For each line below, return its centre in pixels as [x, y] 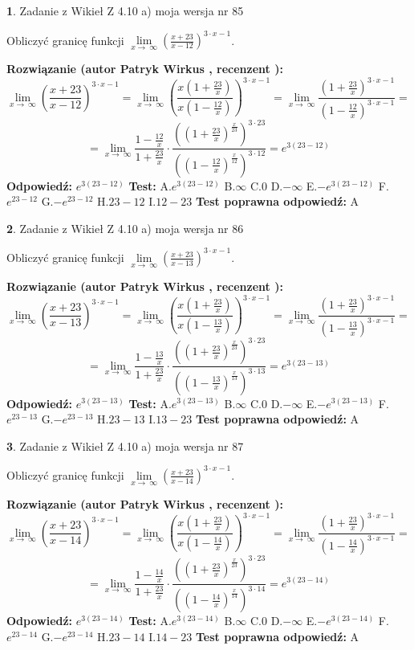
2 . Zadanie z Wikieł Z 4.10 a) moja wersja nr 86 [125, 228]
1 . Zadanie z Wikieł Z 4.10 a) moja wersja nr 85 [125, 10]
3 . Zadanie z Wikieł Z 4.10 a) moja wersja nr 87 [125, 446]
